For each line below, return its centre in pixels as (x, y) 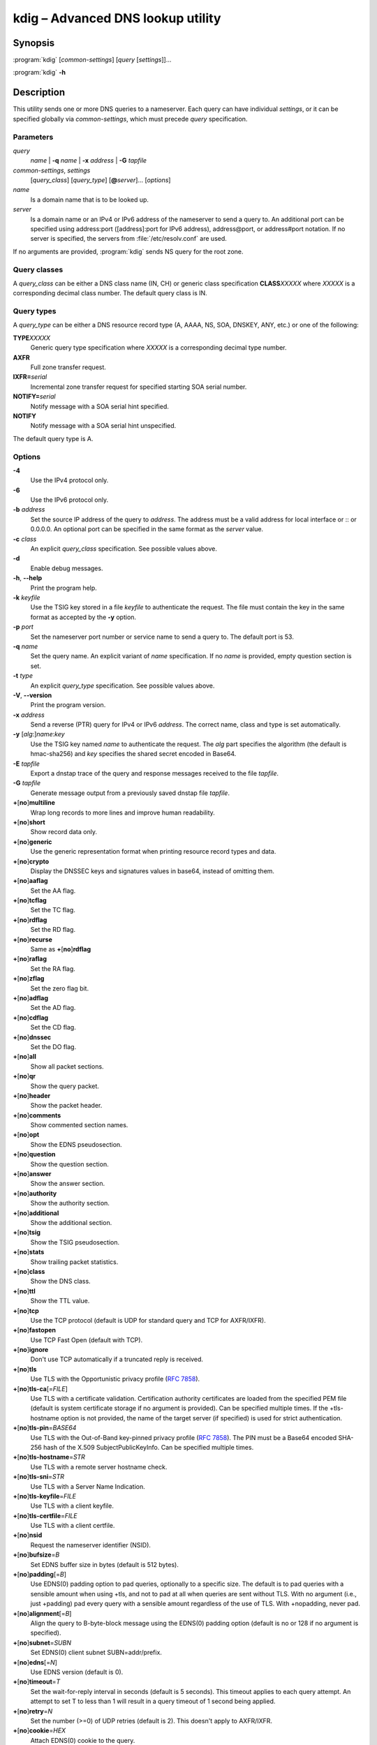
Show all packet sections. (67, 1066)
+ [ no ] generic (32, 842)
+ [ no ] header (32, 1095)
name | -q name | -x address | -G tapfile (88, 161)
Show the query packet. (65, 1086)
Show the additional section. (71, 1222)
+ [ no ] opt (26, 1135)
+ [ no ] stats (29, 1252)
